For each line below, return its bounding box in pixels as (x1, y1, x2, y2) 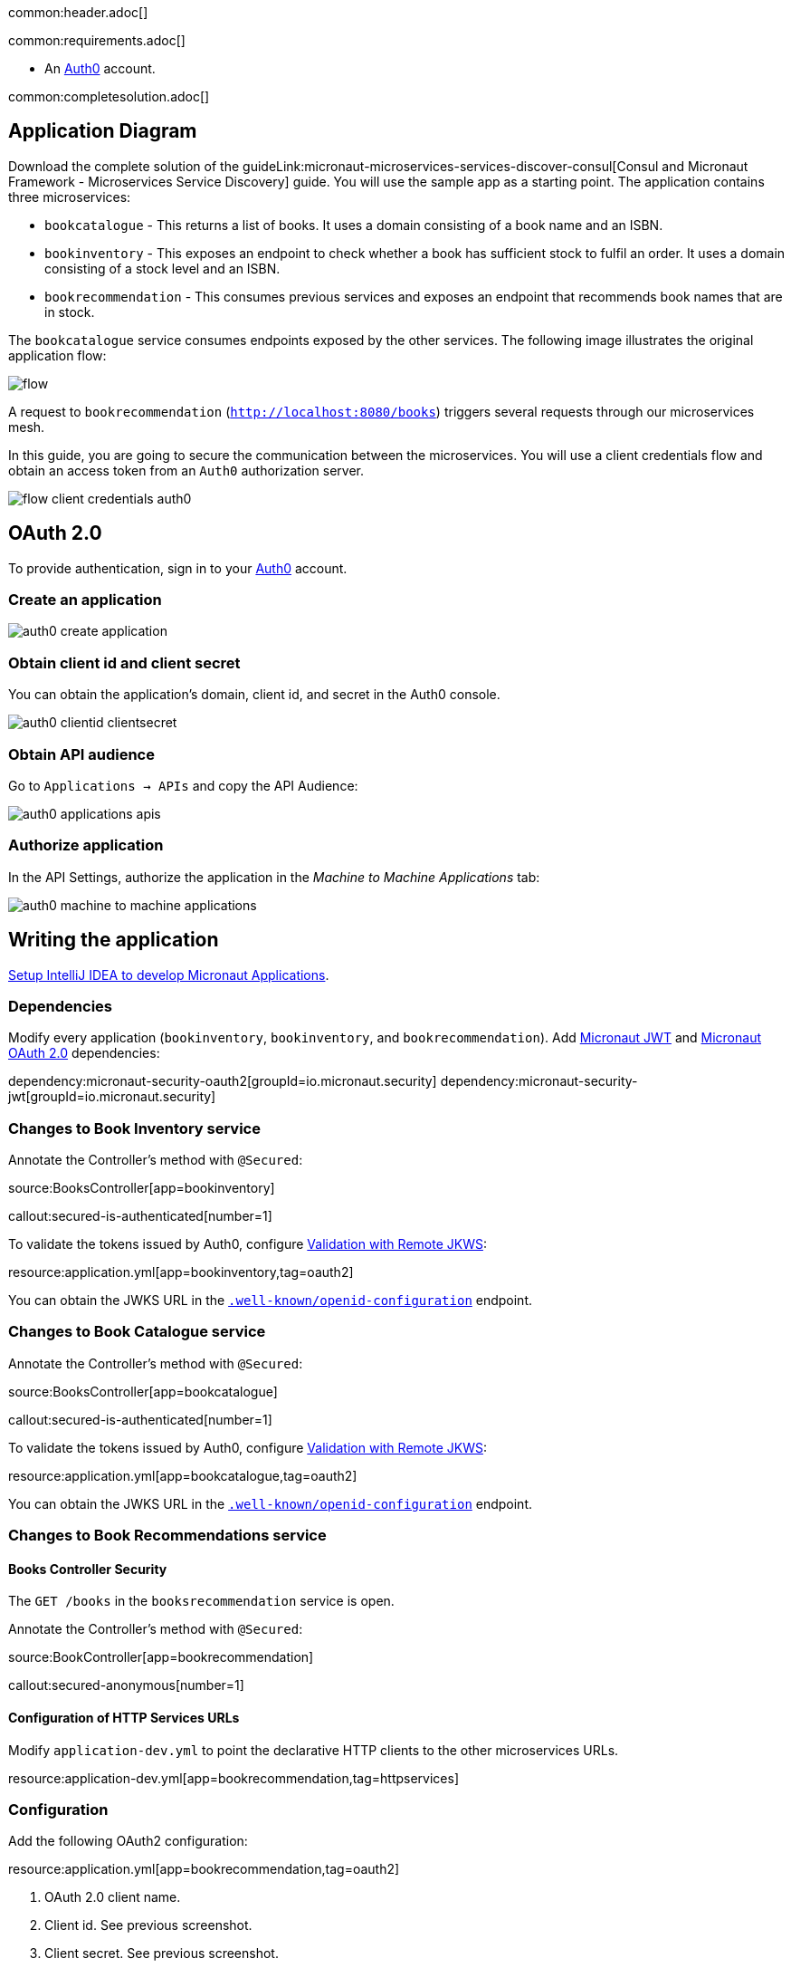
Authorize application (8, 836, 164, 855)
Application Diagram (8, 120, 197, 143)
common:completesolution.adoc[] (8, 89, 210, 104)
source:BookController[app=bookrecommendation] (8, 1649, 314, 1666)
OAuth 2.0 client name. (44, 1889, 181, 1906)
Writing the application (8, 928, 219, 952)
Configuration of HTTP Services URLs (8, 1709, 240, 1725)
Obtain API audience (8, 744, 155, 763)
